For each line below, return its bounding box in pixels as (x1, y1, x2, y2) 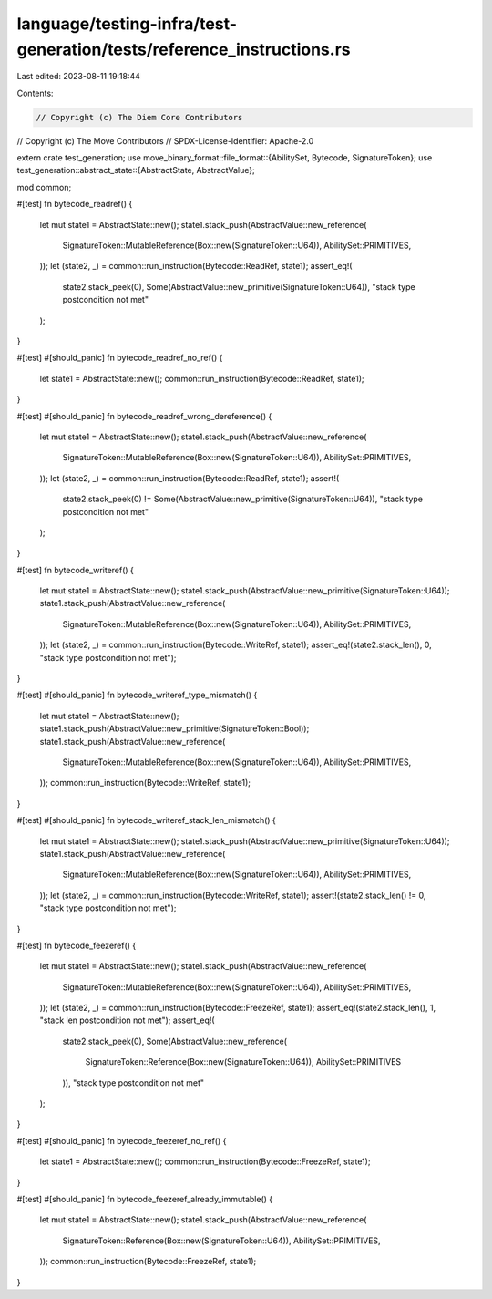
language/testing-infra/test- (16, 14, 237, 34)
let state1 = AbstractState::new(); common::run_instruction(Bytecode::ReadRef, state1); (39, 373, 364, 384)
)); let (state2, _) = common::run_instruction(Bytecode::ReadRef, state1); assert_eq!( (39, 261, 353, 272)
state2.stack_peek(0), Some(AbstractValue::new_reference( (62, 1036, 287, 1046)
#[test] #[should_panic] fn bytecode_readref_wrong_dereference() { (16, 410, 272, 421)
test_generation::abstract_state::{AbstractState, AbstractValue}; (16, 165, 255, 176)
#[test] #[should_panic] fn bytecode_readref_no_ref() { (16, 352, 223, 364)
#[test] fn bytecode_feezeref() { (16, 940, 137, 951)
